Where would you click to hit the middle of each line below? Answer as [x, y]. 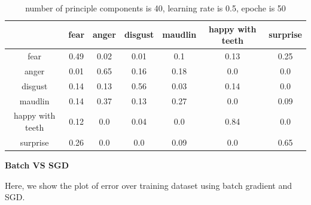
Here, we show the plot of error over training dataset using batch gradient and [149, 185]
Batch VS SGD [37, 165]
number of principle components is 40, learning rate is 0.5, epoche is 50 [155, 8]
